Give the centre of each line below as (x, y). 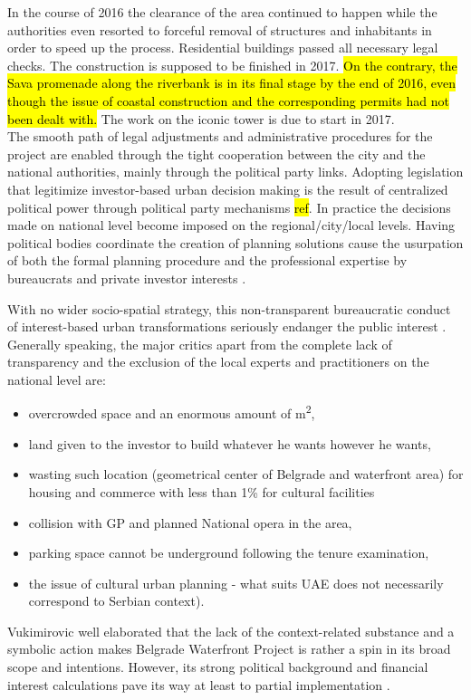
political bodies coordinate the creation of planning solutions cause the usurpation (235, 242)
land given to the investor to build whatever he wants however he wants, (230, 443)
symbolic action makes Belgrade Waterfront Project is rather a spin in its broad (229, 649)
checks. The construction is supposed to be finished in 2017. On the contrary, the (232, 65)
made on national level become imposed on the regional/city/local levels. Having (231, 225)
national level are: (57, 379)
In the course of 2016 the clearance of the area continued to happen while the (222, 12)
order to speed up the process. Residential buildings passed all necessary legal (223, 48)
